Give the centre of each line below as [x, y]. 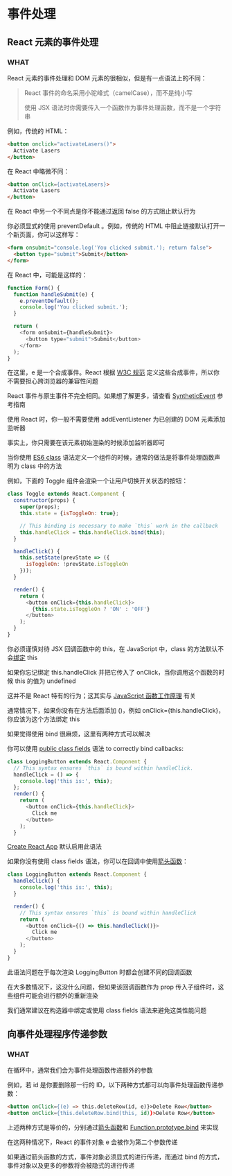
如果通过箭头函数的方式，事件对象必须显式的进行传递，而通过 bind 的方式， [115, 1157]
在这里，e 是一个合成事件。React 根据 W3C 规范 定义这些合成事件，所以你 [114, 372]
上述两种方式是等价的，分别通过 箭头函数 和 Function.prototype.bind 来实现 [113, 1127]
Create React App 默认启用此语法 [55, 847]
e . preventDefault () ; [49, 301]
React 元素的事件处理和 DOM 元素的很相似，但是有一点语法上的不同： [107, 78]
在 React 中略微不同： [38, 171]
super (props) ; [40, 507]
